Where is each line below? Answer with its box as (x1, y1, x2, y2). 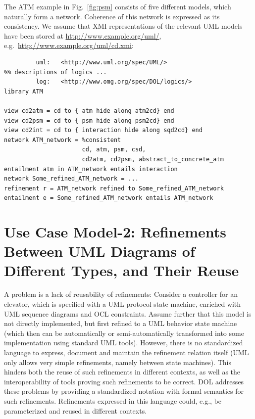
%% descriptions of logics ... (4, 68, 107, 76)
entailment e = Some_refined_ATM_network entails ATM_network (4, 194, 213, 202)
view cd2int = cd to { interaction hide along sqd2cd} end (4, 127, 203, 134)
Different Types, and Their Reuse (4, 260, 239, 280)
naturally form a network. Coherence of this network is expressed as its (4, 11, 220, 21)
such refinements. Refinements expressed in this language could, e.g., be (4, 395, 221, 406)
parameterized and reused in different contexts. (4, 405, 147, 416)
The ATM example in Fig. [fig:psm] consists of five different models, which (4, 1, 231, 11)
